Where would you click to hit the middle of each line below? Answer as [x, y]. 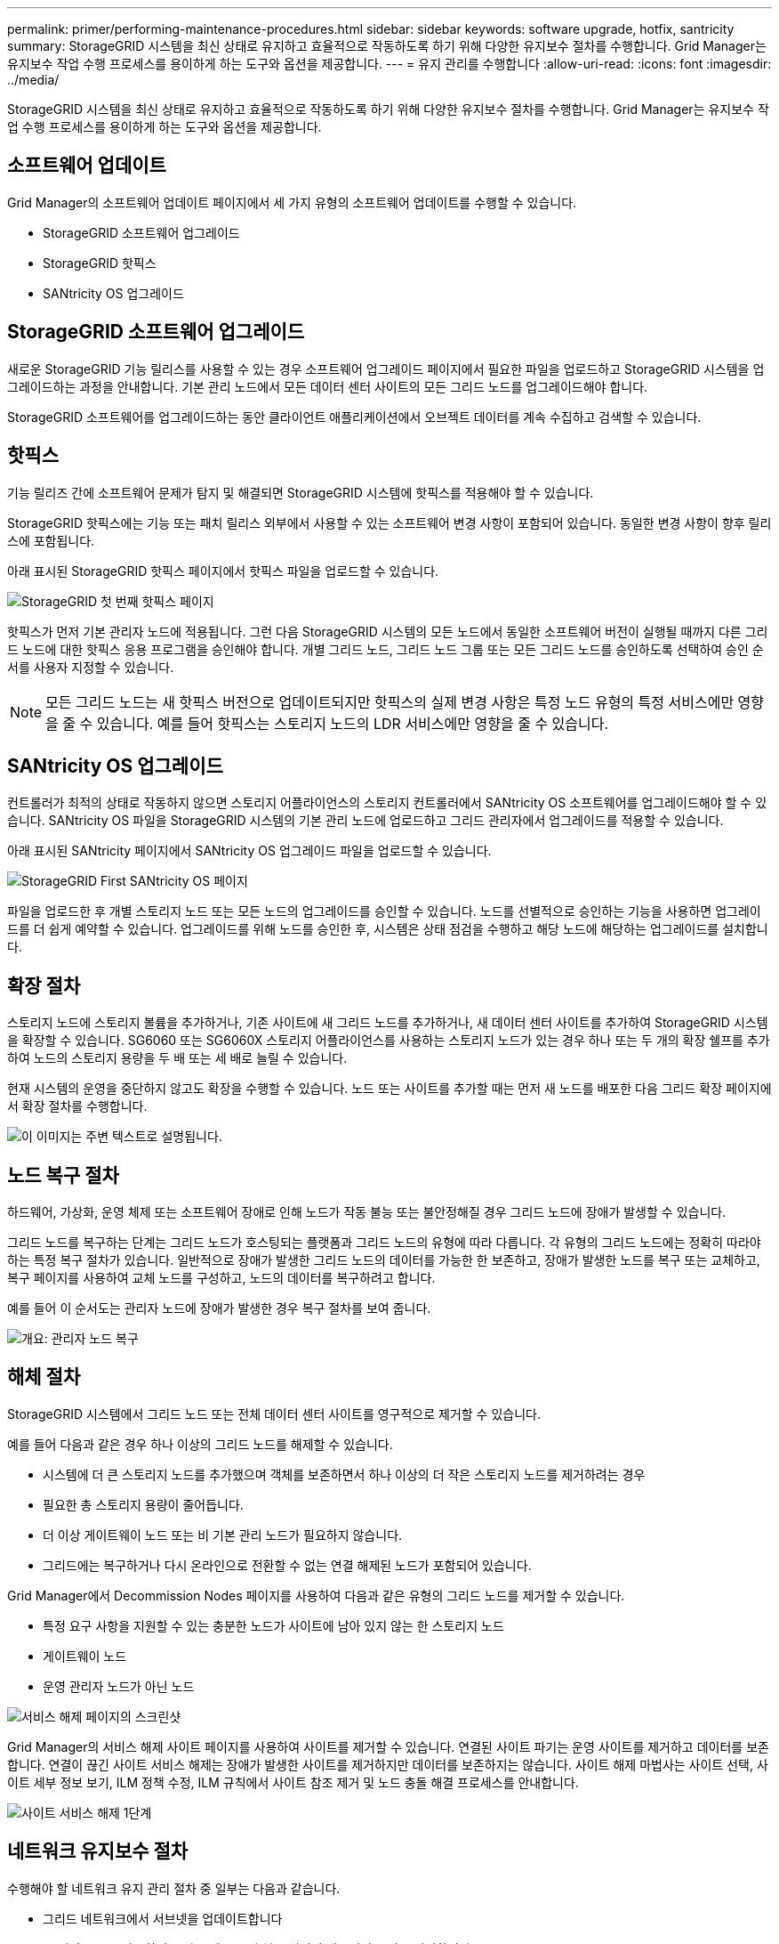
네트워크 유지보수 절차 [98, 1851]
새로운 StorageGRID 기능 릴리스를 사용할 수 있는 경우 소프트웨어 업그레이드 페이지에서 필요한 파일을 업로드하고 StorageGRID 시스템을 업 [386, 369]
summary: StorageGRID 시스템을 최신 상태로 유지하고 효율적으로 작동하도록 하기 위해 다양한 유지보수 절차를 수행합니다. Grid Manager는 [387, 46]
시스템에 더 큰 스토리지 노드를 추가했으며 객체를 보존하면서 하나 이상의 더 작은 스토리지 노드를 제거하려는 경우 [344, 1474]
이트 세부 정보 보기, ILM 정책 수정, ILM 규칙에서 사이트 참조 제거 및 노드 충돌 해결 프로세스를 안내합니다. [293, 1782]
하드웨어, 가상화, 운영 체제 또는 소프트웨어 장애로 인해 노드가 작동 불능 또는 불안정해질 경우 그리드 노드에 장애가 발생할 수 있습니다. [367, 1212]
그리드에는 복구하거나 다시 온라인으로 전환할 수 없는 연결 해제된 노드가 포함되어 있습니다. [287, 1565]
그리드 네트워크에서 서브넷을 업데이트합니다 [163, 1918]
